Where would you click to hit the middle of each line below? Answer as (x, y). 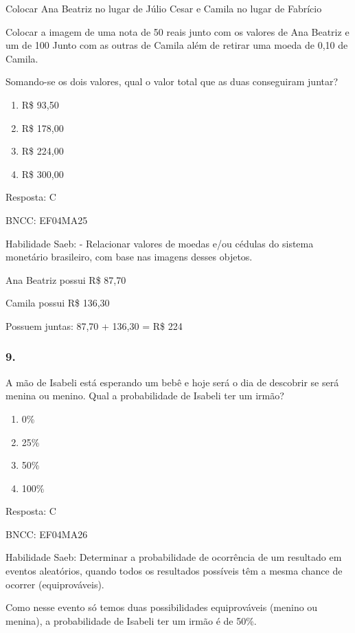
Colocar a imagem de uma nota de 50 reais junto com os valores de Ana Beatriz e (177, 31)
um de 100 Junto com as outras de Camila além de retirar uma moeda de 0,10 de (177, 45)
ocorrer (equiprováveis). (55, 584)
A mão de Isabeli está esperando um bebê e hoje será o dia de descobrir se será (172, 382)
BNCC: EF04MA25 (47, 220)
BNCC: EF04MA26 (47, 534)
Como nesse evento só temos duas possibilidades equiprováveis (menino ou (162, 607)
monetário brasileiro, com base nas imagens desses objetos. (129, 257)
